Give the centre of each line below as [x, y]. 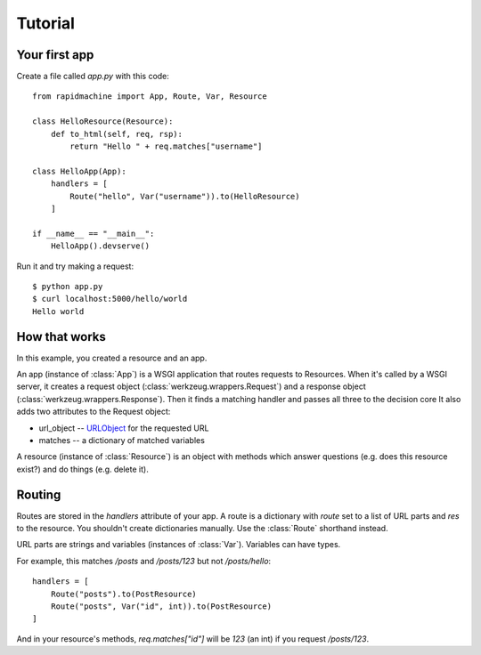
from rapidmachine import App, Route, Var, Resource [150, 97]
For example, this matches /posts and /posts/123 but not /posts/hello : [144, 561]
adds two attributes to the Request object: [94, 412]
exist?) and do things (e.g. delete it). [82, 469]
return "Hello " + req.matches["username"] [166, 146]
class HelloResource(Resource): [103, 121]
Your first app [55, 55]
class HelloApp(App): [79, 171]
